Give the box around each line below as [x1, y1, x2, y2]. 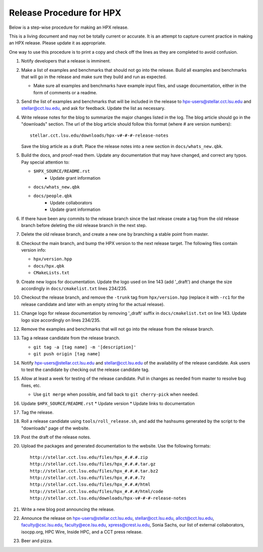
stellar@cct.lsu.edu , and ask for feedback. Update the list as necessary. [21, 105, 166, 111]
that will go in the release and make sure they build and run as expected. [21, 74, 167, 80]
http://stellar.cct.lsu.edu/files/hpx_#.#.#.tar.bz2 [30, 468, 158, 473]
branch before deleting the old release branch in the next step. [21, 222, 147, 228]
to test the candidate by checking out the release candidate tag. [21, 367, 150, 372]
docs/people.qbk [33, 193, 73, 199]
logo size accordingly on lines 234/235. [21, 317, 101, 323]
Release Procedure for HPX [9, 7, 122, 18]
